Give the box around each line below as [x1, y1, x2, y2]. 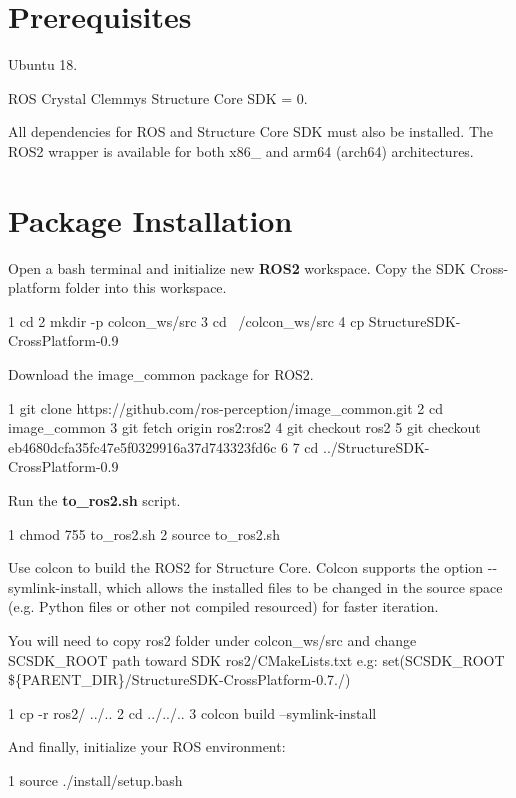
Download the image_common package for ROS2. [8, 364, 314, 384]
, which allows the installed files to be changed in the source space [97, 576, 503, 597]
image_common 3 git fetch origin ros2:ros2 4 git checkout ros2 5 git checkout [8, 417, 481, 438]
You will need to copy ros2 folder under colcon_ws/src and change [8, 629, 417, 650]
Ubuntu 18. [8, 54, 78, 75]
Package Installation [8, 199, 293, 240]
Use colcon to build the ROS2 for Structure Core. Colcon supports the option [8, 557, 484, 578]
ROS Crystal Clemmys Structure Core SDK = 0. [8, 87, 308, 108]
